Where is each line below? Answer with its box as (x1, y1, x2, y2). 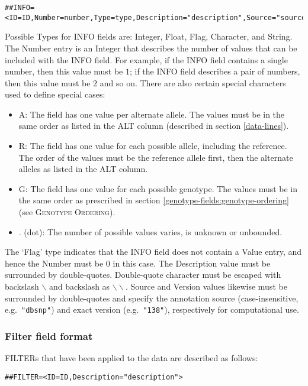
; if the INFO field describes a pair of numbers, (129, 65, 300, 77)
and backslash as (49, 280, 110, 292)
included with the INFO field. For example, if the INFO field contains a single (5, 53, 288, 66)
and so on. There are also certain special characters (100, 76, 286, 89)
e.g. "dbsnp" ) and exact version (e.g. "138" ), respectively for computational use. (5, 303, 299, 316)
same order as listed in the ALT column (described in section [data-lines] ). (18, 119, 289, 132)
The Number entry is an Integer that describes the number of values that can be (5, 41, 297, 54)
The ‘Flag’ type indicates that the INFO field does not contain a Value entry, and (5, 245, 302, 258)
